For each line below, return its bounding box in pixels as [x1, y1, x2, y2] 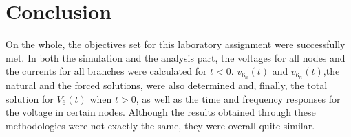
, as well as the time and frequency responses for [136, 91, 341, 105]
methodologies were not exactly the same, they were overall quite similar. [6, 118, 315, 132]
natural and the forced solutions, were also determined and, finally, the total [6, 78, 328, 92]
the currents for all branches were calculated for [6, 64, 207, 78]
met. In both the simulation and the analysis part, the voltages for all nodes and [6, 50, 345, 64]
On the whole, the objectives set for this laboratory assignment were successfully [6, 37, 345, 51]
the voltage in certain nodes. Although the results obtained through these [6, 105, 316, 119]
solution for [6, 91, 54, 105]
